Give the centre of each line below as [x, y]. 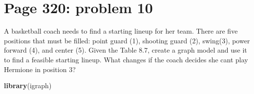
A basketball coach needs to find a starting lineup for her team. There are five [121, 31]
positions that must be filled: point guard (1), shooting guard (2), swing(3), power [127, 40]
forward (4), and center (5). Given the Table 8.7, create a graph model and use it [126, 50]
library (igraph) [28, 85]
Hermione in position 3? [40, 69]
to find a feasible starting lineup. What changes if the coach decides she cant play [126, 59]
